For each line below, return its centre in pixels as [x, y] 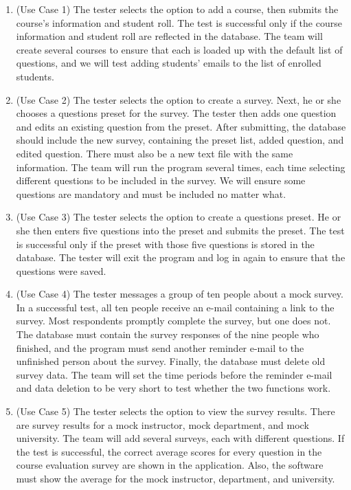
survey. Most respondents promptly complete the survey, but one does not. [173, 321]
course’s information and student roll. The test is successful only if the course [179, 22]
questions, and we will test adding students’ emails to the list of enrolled [169, 63]
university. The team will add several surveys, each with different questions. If [180, 438]
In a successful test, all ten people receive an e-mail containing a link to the [175, 307]
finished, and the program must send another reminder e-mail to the [160, 347]
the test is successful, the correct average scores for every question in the [169, 451]
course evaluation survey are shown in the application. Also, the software [170, 465]
